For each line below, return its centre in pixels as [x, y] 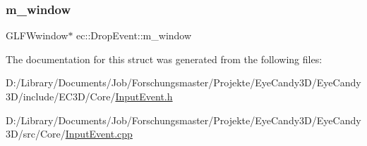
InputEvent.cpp [99, 134]
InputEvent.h [144, 96]
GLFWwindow [37, 35]
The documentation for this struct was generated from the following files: [164, 59]
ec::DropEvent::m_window [134, 35]
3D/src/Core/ [36, 134]
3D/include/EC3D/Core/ [61, 96]
